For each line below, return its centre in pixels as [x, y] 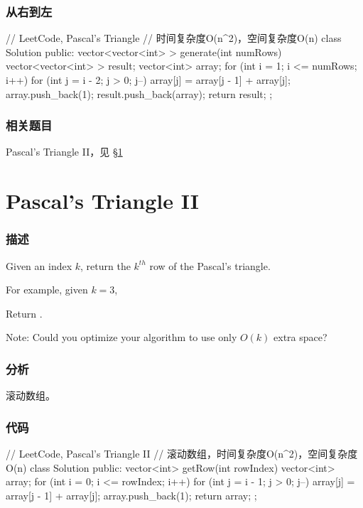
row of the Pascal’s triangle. [210, 265]
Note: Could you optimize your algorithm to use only [121, 337]
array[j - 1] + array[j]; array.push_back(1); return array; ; [131, 495]
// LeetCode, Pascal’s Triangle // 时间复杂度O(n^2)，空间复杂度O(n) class [174, 38]
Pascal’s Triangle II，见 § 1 [64, 152]
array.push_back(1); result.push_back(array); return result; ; [139, 93]
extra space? [300, 337]
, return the [105, 265]
